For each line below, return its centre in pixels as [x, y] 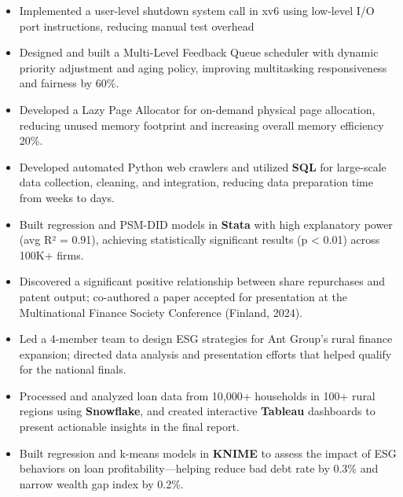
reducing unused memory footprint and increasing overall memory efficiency [201, 125]
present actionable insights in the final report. [129, 427]
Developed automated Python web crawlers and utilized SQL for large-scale [203, 166]
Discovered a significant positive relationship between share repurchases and [202, 281]
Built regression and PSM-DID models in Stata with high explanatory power [206, 224]
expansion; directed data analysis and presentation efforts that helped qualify [205, 353]
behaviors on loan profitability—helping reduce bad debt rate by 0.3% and [199, 468]
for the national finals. [73, 369]
